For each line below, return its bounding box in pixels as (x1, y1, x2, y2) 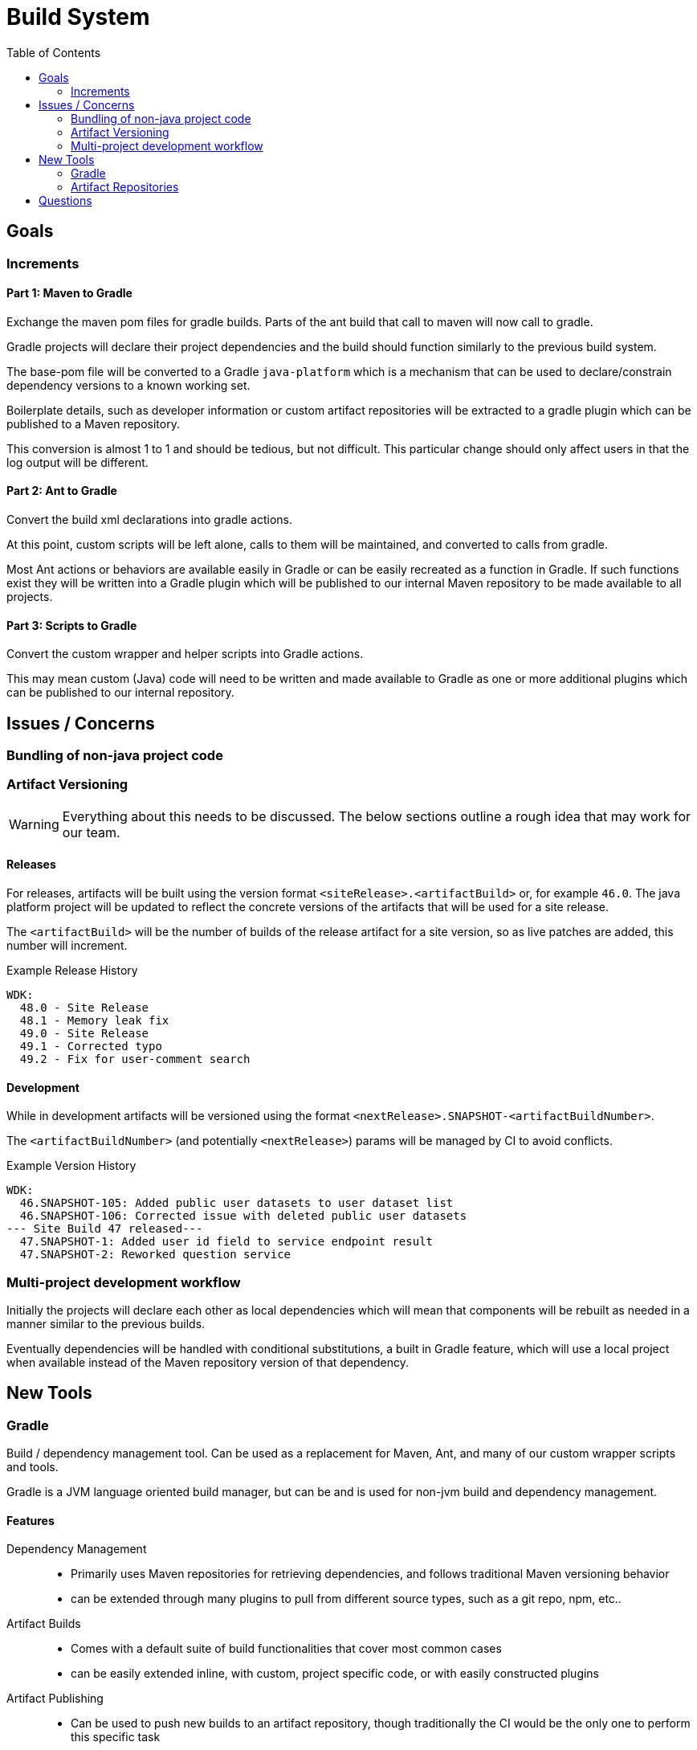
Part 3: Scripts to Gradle (6, 618, 137, 632)
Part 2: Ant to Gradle (6, 484, 117, 498)
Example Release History (6, 963, 138, 978)
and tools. (6, 1460, 59, 1474)
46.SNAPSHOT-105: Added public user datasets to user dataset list (19, 1196, 454, 1210)
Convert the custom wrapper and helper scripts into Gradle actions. (6, 647, 364, 661)
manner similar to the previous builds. (6, 1317, 206, 1331)
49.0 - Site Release (19, 1027, 149, 1041)
